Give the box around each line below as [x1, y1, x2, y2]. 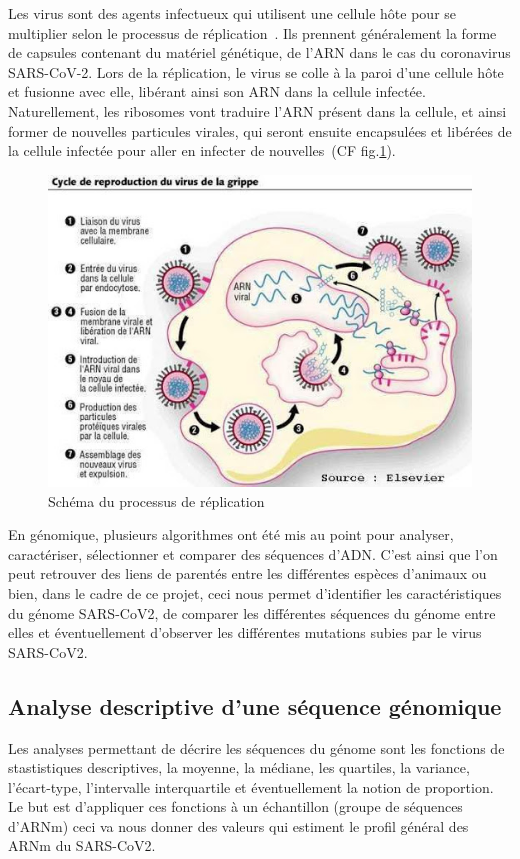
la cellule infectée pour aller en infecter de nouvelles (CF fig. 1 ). [8, 140, 396, 161]
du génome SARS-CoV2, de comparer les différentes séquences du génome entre [8, 602, 496, 623]
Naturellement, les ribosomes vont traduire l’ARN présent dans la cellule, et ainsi [8, 100, 507, 121]
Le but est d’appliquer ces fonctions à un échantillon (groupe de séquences [8, 796, 463, 817]
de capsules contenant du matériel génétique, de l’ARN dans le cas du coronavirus [8, 42, 511, 63]
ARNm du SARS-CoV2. [8, 835, 156, 856]
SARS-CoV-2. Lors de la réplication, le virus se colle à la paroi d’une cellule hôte [8, 61, 504, 82]
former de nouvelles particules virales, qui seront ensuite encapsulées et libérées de [8, 120, 512, 141]
